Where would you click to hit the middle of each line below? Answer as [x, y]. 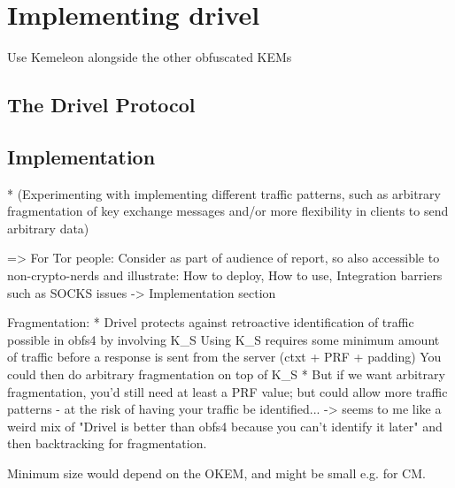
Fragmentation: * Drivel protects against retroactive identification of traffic [211, 322]
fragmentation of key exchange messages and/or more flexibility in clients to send [228, 211]
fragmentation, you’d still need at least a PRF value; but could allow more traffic [227, 391]
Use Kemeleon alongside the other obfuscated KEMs [150, 57]
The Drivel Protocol [101, 105]
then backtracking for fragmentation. [107, 443]
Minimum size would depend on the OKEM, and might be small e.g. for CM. [216, 473]
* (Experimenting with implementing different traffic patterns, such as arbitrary [224, 193]
